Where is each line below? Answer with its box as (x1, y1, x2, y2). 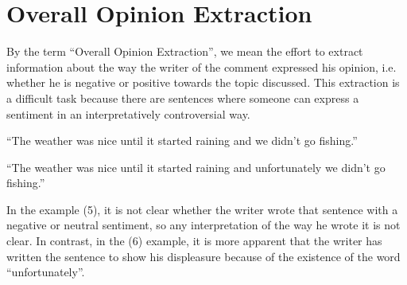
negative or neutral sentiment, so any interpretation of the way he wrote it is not (6, 217, 401, 233)
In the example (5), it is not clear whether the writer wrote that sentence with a (6, 201, 398, 217)
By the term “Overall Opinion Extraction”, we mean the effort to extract (6, 43, 363, 60)
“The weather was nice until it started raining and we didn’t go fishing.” (6, 132, 358, 149)
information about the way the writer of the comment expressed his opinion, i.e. (6, 58, 397, 75)
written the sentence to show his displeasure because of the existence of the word (6, 248, 401, 264)
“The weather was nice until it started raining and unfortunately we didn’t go (6, 158, 386, 175)
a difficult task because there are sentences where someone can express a (6, 89, 359, 106)
